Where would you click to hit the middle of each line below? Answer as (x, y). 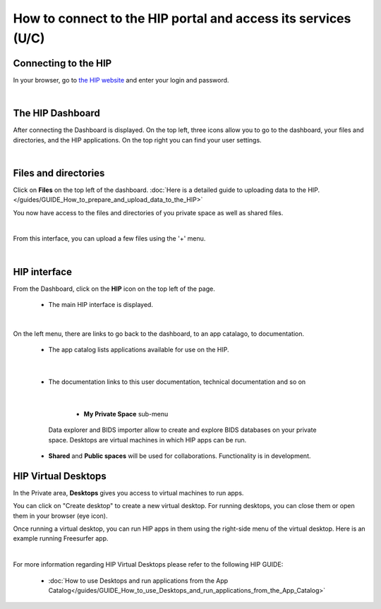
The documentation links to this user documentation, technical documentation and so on (177, 382)
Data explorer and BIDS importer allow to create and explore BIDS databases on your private (182, 430)
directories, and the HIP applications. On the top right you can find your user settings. (137, 140)
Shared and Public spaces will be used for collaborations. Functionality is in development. (180, 456)
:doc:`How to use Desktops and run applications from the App (138, 580)
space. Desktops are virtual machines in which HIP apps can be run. (147, 440)
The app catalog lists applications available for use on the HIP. (139, 350)
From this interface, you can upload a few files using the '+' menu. (109, 239)
